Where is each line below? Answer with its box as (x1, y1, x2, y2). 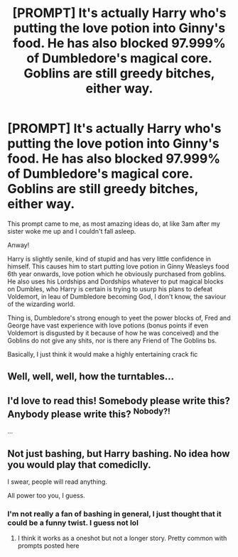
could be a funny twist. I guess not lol (7, 517, 139, 527)
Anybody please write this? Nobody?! (7, 406, 171, 420)
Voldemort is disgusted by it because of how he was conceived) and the (7, 328, 219, 337)
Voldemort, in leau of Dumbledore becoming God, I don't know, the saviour (7, 292, 227, 301)
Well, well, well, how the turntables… (7, 371, 175, 383)
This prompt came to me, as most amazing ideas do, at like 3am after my (7, 219, 220, 228)
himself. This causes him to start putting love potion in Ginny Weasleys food (7, 261, 229, 271)
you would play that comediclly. (7, 458, 151, 470)
